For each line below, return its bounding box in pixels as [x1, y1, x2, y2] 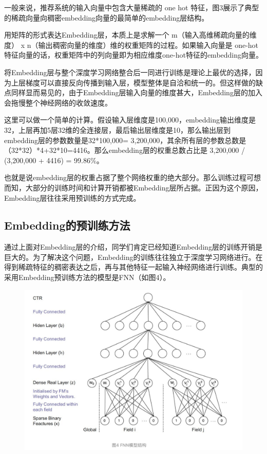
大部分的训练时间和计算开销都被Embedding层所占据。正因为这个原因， [25, 182, 263, 193]
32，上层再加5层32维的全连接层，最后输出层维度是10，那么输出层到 [4, 124, 231, 135]
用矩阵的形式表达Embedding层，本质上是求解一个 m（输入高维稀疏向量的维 [4, 29, 257, 40]
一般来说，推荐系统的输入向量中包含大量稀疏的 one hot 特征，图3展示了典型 [4, 2, 259, 12]
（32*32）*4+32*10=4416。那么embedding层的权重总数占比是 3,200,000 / [4, 145, 245, 155]
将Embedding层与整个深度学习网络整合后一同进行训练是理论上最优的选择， [4, 66, 256, 77]
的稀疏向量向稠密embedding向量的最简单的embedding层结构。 [4, 12, 209, 23]
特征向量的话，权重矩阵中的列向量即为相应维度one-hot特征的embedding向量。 [4, 49, 263, 60]
